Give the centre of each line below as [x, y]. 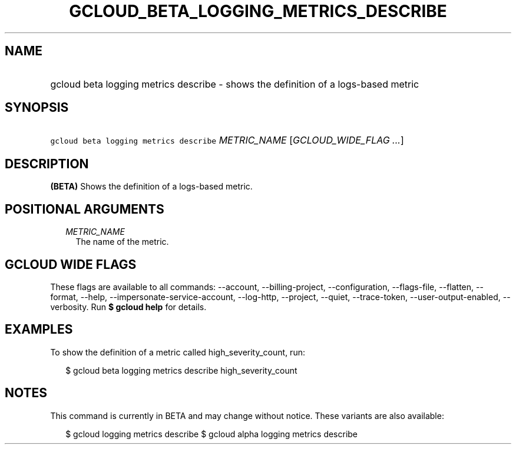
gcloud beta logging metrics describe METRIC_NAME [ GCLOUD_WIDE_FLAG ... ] [227, 140]
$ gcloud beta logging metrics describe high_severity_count [181, 370]
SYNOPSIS [37, 108]
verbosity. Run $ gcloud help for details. [128, 307]
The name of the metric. [122, 242]
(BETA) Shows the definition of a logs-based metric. [151, 187]
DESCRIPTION [47, 164]
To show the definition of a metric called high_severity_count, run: [178, 352]
